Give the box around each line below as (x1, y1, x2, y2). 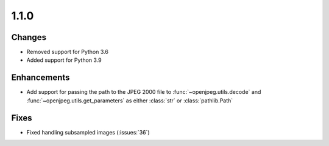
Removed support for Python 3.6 (26, 48, 109, 56)
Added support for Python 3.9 (26, 56, 102, 64)
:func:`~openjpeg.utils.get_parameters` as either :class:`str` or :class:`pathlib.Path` (26, 97, 233, 104)
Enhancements (11, 73, 70, 83)
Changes (11, 32, 47, 42)
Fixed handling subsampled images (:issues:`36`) (26, 128, 150, 136)
